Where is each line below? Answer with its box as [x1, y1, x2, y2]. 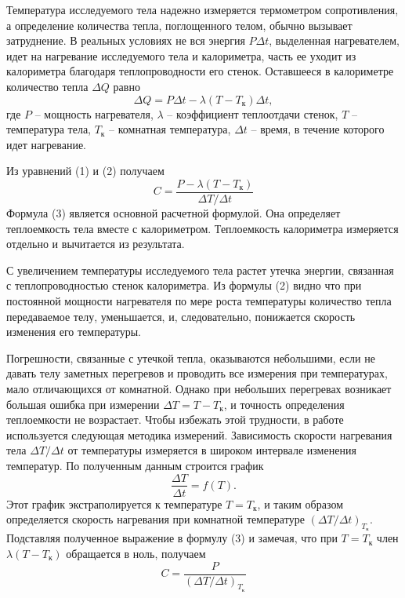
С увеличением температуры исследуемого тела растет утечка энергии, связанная [6, 261, 394, 278]
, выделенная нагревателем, [269, 32, 400, 49]
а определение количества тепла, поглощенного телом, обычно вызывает [6, 16, 353, 33]
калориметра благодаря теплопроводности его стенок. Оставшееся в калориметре [6, 63, 394, 79]
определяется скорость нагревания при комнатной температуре [6, 511, 305, 527]
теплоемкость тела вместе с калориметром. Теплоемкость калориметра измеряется [6, 220, 399, 236]
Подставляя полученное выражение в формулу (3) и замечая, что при [6, 530, 338, 546]
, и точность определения [223, 396, 345, 412]
